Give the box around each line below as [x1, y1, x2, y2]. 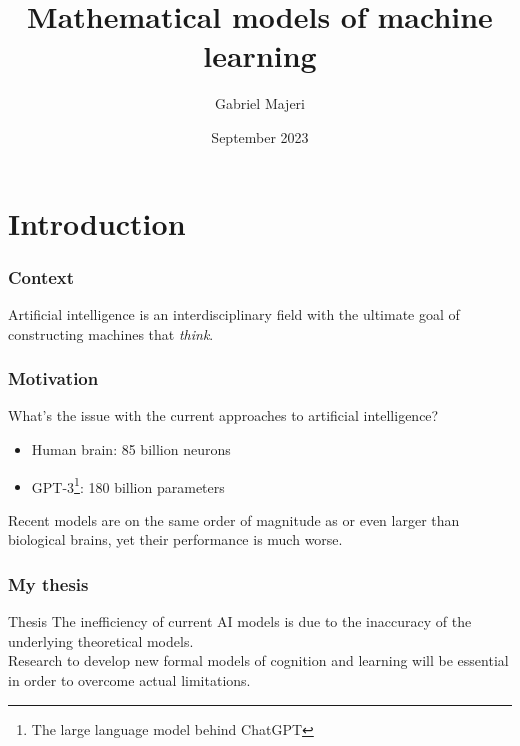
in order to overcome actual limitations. [8, 669, 251, 690]
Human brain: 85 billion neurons [31, 438, 231, 459]
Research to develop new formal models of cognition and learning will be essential [8, 650, 509, 671]
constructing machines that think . [8, 323, 214, 344]
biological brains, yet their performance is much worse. [8, 529, 343, 550]
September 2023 [211, 126, 309, 147]
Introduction [8, 202, 186, 243]
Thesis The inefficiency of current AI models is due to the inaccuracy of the [8, 611, 472, 632]
